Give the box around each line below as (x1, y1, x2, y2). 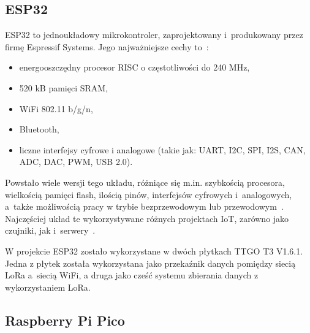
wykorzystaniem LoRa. (5, 280, 91, 293)
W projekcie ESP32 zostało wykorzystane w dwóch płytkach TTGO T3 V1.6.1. (5, 244, 303, 257)
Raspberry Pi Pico (5, 310, 125, 329)
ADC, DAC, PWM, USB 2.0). (19, 155, 133, 168)
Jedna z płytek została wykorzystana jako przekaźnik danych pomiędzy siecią (5, 256, 296, 269)
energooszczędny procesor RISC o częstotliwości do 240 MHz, (19, 61, 250, 74)
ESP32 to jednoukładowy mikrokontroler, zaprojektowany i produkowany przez (5, 28, 303, 41)
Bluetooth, (19, 123, 59, 136)
